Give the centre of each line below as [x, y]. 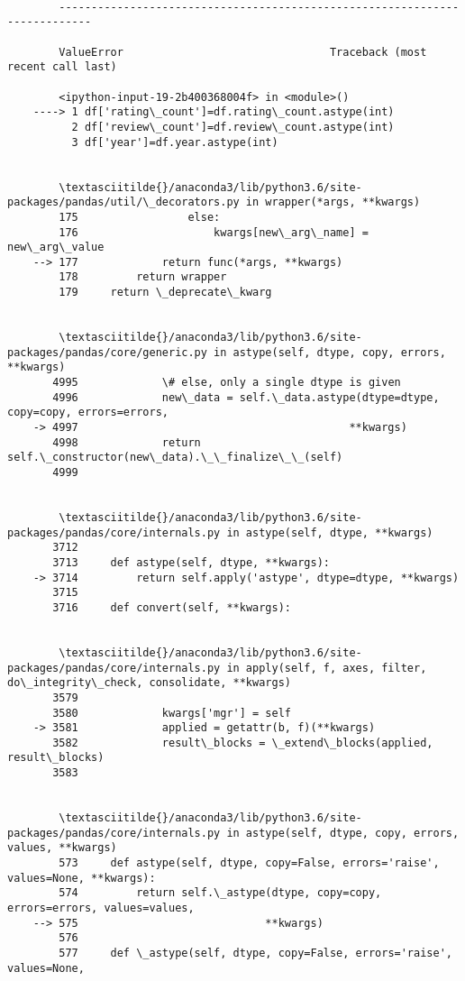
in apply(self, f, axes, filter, [327, 668]
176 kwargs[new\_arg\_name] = [214, 232]
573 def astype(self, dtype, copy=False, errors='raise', [249, 863]
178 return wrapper [143, 277]
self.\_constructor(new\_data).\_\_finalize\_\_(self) [175, 458]
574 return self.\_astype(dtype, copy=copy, [220, 893]
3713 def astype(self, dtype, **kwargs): [191, 562]
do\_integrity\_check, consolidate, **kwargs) [149, 683]
